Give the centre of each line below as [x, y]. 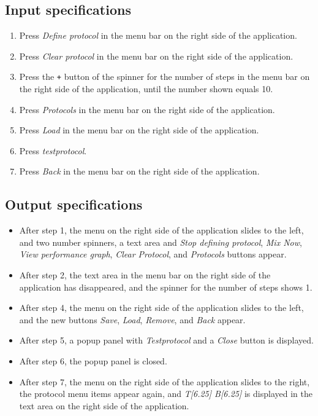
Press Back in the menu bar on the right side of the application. [139, 171]
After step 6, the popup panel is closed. [93, 360]
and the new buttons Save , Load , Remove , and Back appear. [132, 319]
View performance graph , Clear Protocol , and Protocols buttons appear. [153, 254]
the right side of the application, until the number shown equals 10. [146, 89]
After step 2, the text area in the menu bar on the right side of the [145, 275]
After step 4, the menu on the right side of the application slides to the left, [161, 308]
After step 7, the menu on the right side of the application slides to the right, [165, 381]
